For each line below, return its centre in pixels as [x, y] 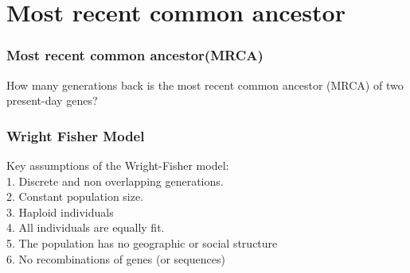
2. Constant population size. [75, 196]
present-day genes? [52, 100]
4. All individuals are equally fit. [86, 227]
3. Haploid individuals [60, 211]
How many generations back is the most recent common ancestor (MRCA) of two [205, 85]
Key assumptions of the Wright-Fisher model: [118, 165]
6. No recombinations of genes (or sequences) [116, 258]
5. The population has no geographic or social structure [142, 242]
